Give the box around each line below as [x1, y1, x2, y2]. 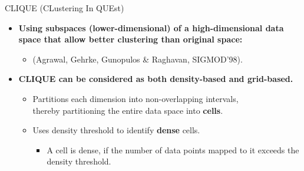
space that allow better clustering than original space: [18, 33, 243, 45]
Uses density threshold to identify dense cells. [32, 124, 200, 136]
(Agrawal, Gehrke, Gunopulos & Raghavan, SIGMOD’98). [32, 52, 243, 65]
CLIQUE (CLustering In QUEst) [5, 2, 124, 14]
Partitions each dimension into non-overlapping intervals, [32, 92, 239, 104]
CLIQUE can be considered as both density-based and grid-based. [18, 73, 293, 85]
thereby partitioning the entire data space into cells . [32, 104, 223, 116]
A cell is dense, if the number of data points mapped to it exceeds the [47, 143, 299, 156]
